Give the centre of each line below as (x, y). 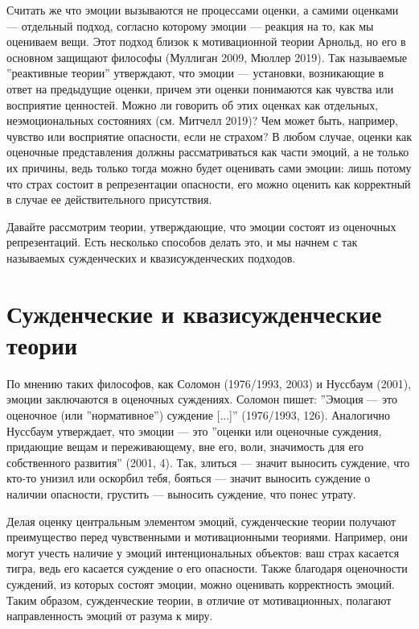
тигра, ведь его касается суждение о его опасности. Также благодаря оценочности (207, 568)
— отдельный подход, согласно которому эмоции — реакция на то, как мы (190, 25)
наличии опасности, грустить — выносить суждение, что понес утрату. (181, 493)
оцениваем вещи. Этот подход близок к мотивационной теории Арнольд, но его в (206, 41)
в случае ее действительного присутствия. (109, 199)
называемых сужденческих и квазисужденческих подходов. (151, 257)
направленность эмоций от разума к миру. (110, 616)
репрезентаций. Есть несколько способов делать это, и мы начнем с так (182, 242)
